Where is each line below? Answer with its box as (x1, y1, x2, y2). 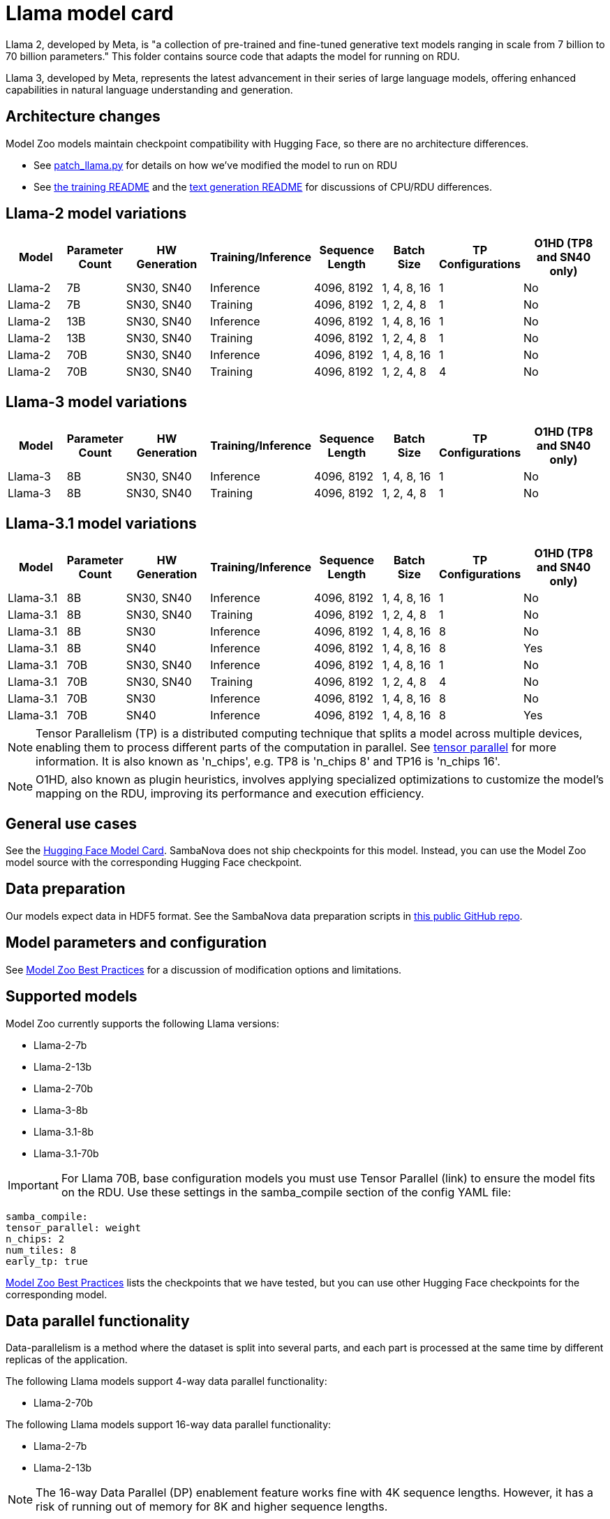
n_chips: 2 (6, 1233, 65, 1245)
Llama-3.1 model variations (6, 514, 197, 532)
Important (8, 1177, 59, 1192)
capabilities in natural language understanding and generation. (6, 83, 293, 96)
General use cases (6, 814, 137, 832)
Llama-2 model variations (6, 205, 187, 223)
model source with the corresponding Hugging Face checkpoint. (6, 856, 302, 868)
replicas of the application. (6, 1353, 128, 1366)
